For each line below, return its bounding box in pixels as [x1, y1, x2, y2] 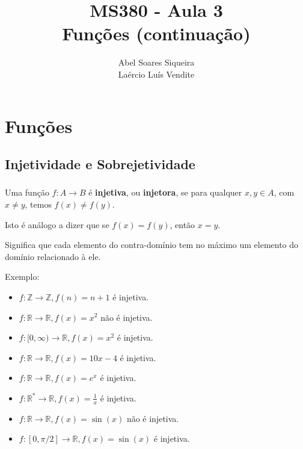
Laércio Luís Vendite [118, 67, 195, 80]
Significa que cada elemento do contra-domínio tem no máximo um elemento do [5, 238, 299, 251]
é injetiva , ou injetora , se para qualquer [88, 186, 242, 199]
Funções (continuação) [62, 21, 251, 46]
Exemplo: [5, 270, 40, 283]
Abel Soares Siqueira [118, 56, 195, 69]
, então [170, 218, 195, 231]
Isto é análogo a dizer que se [5, 218, 109, 231]
